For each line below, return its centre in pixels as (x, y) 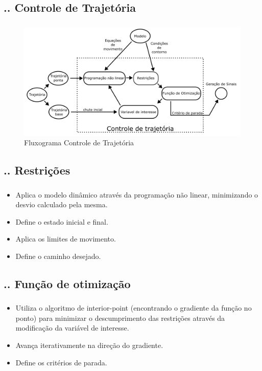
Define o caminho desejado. (58, 256)
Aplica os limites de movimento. (66, 239)
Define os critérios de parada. (61, 362)
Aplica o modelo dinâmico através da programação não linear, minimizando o (137, 194)
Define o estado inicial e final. (62, 221)
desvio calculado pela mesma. (62, 204)
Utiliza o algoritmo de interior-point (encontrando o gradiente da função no (134, 308)
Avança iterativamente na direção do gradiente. (89, 345)
